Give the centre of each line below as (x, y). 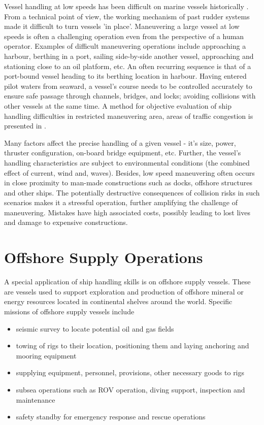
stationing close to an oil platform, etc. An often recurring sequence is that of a (128, 66)
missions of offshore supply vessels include (69, 311)
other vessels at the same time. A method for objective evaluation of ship (118, 105)
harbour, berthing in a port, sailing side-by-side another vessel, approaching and (129, 56)
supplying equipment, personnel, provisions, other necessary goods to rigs (130, 372)
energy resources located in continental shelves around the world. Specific (118, 301)
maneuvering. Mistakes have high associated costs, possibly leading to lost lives (127, 212)
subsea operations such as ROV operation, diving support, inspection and (130, 389)
